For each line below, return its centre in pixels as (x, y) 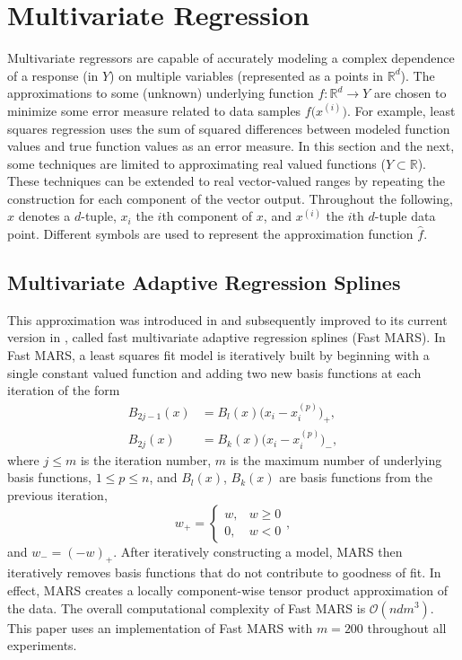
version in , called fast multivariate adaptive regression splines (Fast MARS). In (227, 337)
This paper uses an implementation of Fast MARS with (160, 627)
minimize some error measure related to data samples (154, 110)
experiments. (42, 645)
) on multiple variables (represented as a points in (247, 75)
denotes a (44, 216)
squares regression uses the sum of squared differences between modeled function (229, 128)
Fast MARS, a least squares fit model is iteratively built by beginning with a (218, 355)
